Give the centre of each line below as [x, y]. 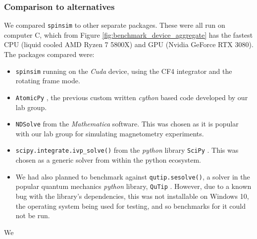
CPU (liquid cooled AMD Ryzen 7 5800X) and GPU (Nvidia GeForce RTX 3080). [129, 44]
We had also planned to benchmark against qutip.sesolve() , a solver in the [133, 176]
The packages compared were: [49, 54]
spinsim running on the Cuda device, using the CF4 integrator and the [124, 71]
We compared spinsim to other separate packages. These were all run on [115, 25]
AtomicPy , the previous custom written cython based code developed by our [132, 97]
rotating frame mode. [48, 81]
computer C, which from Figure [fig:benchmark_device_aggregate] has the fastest [128, 34]
